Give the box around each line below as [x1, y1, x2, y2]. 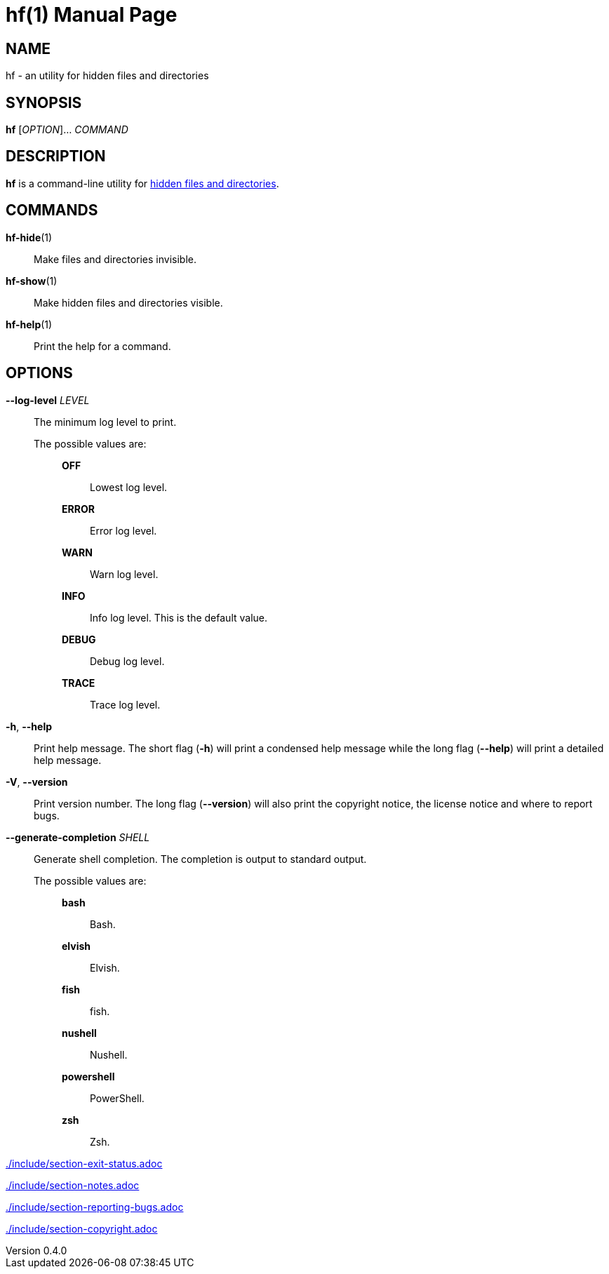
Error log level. [90, 524, 157, 537]
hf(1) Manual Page [6, 3, 178, 27]
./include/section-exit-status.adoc [6, 1157, 163, 1169]
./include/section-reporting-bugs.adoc [6, 1200, 184, 1213]
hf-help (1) [6, 318, 53, 330]
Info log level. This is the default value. [90, 611, 268, 624]
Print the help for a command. [34, 340, 171, 352]
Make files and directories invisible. [34, 253, 197, 265]
